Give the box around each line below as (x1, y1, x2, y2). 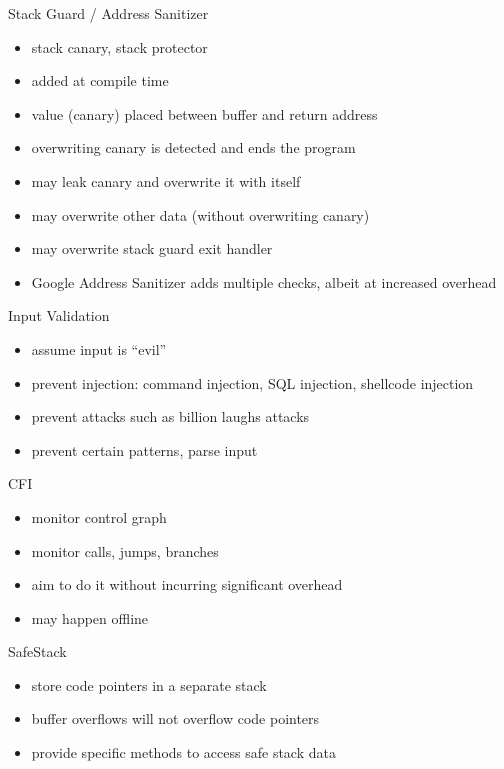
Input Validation (8, 305, 110, 326)
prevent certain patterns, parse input (31, 439, 258, 460)
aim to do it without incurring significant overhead (31, 574, 343, 595)
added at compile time (31, 70, 169, 91)
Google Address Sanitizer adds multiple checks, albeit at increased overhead (31, 271, 497, 292)
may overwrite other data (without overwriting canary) (31, 204, 370, 225)
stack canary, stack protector (31, 36, 208, 57)
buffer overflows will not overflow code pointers (31, 708, 320, 729)
